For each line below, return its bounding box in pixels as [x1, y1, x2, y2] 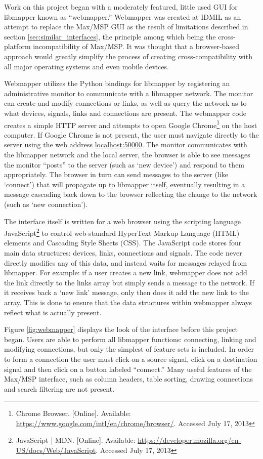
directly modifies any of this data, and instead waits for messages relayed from [4, 257, 247, 268]
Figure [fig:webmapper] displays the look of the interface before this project [4, 324, 238, 335]
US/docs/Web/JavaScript [16, 445, 96, 455]
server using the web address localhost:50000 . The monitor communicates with [4, 139, 247, 150]
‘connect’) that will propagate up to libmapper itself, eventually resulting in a [4, 179, 245, 189]
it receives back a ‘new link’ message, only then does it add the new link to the [4, 287, 249, 298]
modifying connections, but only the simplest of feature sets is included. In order [4, 344, 254, 354]
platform [4, 41, 31, 52]
